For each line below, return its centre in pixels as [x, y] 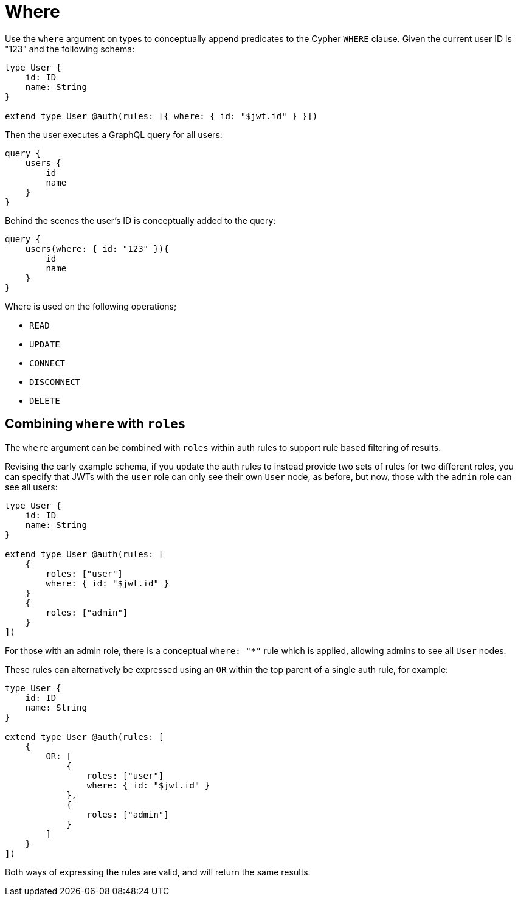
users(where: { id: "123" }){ [97, 249]
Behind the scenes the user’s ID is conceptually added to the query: [140, 220]
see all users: [31, 487]
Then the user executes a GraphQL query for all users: [114, 134]
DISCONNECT [55, 382]
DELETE [45, 401]
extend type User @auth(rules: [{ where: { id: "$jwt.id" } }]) [161, 116]
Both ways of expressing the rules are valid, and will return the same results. [158, 872]
